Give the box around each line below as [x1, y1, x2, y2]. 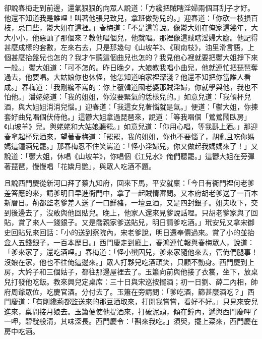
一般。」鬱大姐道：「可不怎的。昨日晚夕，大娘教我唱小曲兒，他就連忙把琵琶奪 [4, 62, 258, 72]
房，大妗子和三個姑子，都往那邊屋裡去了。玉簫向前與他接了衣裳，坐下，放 [4, 266, 251, 277]
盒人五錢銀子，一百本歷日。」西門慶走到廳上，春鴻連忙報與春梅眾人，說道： [4, 237, 254, 247]
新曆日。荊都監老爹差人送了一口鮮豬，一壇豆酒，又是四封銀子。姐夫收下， [4, 197, 251, 208]
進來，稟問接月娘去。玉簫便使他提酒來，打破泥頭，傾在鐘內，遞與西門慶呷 [4, 306, 251, 316]
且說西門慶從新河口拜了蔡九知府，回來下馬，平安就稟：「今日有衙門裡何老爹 [4, 178, 254, 188]
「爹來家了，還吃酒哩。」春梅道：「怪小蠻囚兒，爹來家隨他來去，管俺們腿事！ [4, 247, 258, 257]
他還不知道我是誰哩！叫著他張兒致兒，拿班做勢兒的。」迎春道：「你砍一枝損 [4, 12, 251, 23]
